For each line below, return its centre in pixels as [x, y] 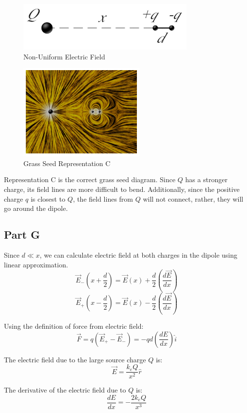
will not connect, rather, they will [193, 198]
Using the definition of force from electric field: [74, 326]
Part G [22, 235]
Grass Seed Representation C [67, 163]
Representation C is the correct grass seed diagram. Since [90, 179]
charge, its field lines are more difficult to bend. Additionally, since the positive [122, 189]
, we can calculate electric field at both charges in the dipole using [139, 254]
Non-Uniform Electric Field [64, 56]
